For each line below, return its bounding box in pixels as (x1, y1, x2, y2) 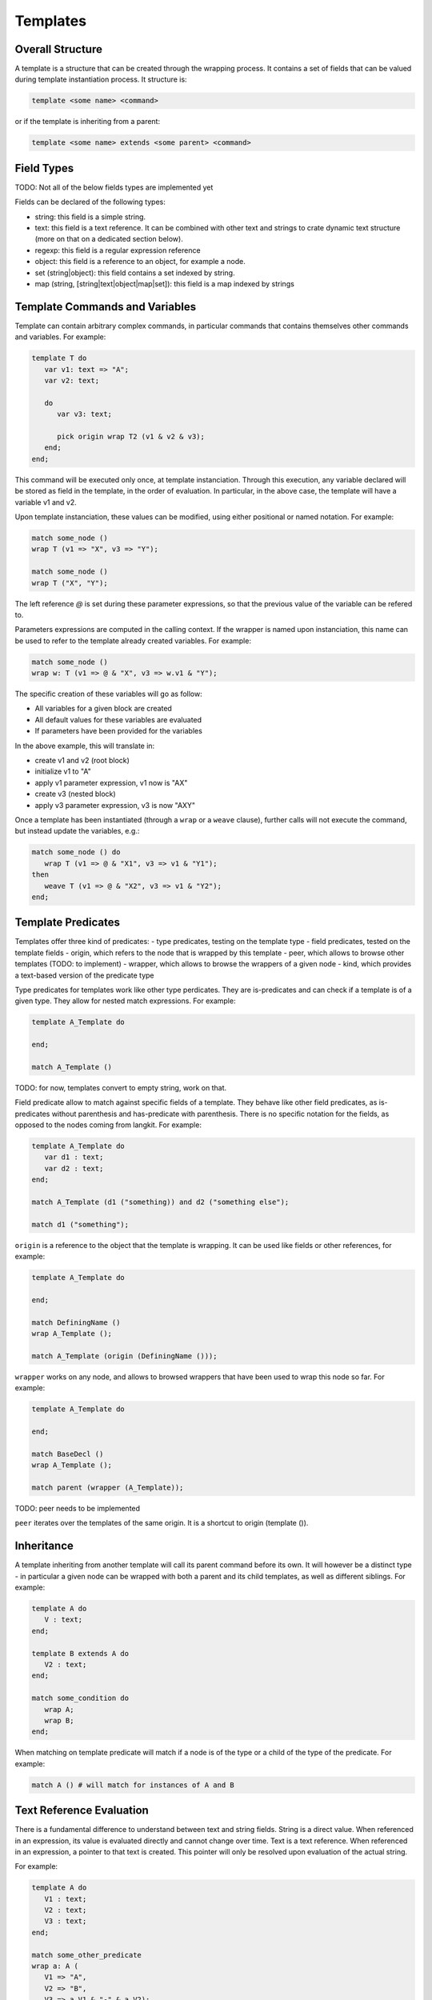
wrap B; (44, 1716, 74, 1725)
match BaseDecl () (31, 1449, 104, 1458)
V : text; (44, 1615, 83, 1624)
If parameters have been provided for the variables (34, 726, 203, 736)
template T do (31, 354, 87, 363)
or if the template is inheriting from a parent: (14, 117, 160, 126)
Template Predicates (14, 916, 120, 930)
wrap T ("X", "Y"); (31, 578, 108, 587)
